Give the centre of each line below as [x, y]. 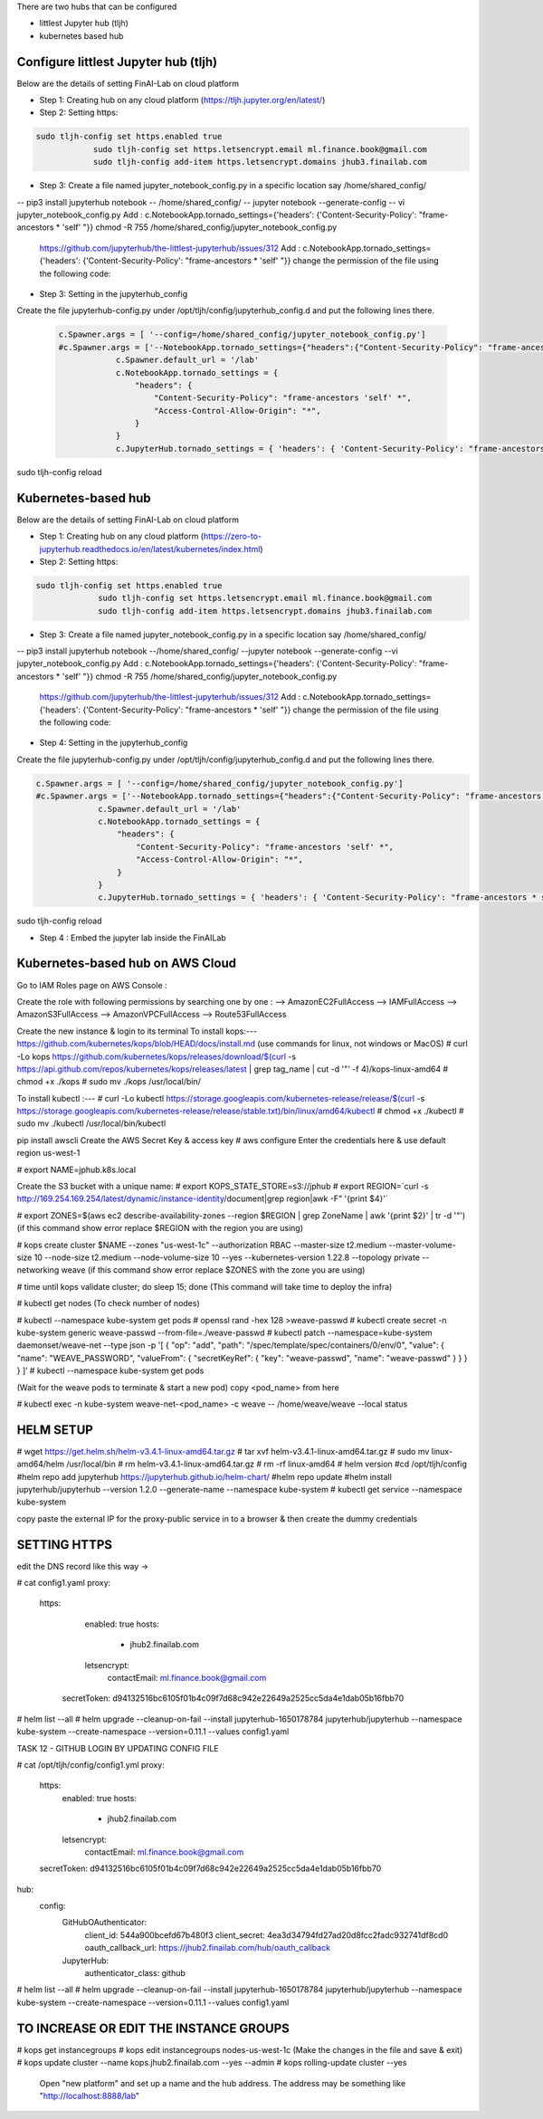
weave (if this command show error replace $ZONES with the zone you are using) [213, 1270]
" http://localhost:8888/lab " [90, 2095]
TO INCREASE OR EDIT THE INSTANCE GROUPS [153, 2028]
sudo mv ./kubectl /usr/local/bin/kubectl [91, 1123]
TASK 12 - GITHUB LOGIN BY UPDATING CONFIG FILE [118, 1748]
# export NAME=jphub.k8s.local [76, 1169]
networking [38, 1270]
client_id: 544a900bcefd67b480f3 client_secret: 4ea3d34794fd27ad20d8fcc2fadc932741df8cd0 [267, 1935]
